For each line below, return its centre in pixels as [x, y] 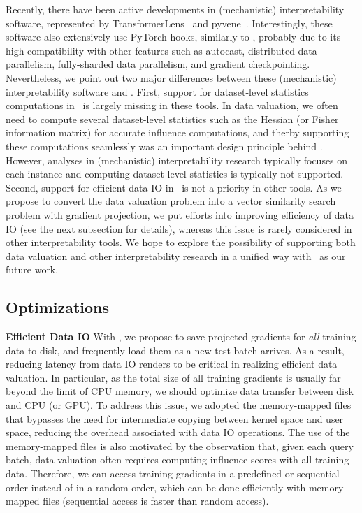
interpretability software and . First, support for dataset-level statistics [157, 91]
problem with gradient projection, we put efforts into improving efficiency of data [180, 214]
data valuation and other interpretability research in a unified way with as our [176, 255]
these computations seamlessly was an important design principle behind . [164, 146]
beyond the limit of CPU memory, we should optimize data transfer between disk [180, 391]
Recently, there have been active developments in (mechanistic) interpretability [175, 9]
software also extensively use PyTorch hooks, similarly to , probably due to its [173, 37]
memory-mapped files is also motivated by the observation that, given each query [180, 446]
